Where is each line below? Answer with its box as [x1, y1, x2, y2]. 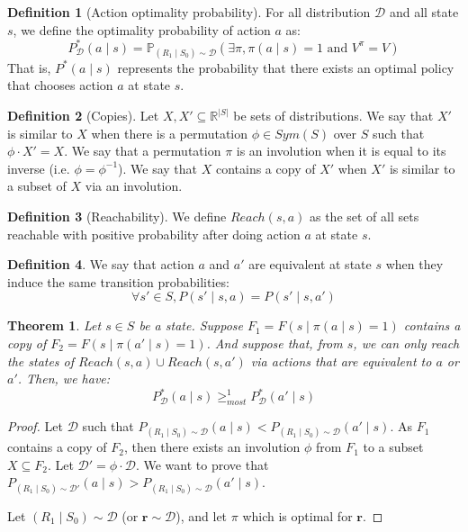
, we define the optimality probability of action [13, 20, 271, 39]
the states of [7, 351, 75, 370]
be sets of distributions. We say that [233, 106, 434, 125]
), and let [175, 506, 228, 525]
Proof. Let [7, 417, 63, 436]
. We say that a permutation [64, 141, 221, 160]
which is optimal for [242, 506, 353, 525]
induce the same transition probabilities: [7, 272, 229, 291]
